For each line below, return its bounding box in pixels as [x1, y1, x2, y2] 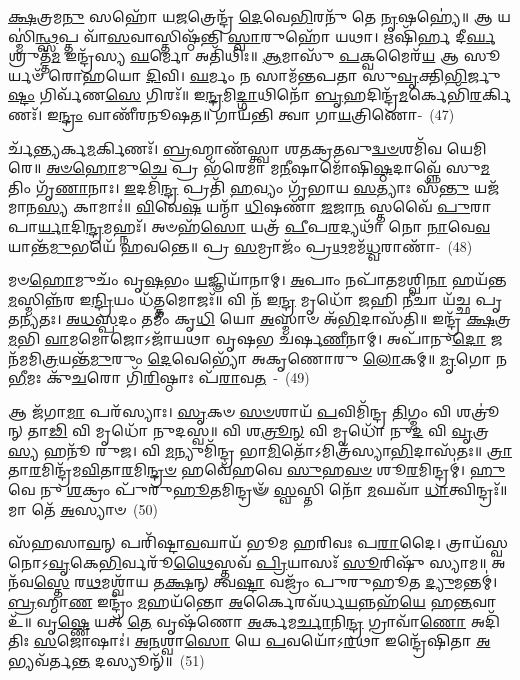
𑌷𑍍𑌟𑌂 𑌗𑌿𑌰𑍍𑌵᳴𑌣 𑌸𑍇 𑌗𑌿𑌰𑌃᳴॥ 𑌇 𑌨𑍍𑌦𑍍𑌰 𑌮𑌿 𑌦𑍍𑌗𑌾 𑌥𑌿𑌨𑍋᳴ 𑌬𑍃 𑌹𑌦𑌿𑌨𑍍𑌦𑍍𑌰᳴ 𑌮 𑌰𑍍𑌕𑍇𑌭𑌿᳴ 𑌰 [8, 84, 482, 105]
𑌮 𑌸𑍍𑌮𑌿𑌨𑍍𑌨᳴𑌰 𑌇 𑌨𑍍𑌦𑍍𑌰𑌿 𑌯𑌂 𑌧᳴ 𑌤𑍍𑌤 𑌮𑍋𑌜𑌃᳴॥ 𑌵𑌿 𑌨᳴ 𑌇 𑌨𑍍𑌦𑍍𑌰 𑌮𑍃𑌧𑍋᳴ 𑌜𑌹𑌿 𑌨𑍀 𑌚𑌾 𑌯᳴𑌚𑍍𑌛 [8, 288, 471, 309]
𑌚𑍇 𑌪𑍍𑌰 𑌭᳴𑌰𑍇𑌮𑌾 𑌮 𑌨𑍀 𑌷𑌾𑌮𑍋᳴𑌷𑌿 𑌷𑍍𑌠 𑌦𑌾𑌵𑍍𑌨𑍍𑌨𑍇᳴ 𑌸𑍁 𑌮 [139, 157, 490, 178]
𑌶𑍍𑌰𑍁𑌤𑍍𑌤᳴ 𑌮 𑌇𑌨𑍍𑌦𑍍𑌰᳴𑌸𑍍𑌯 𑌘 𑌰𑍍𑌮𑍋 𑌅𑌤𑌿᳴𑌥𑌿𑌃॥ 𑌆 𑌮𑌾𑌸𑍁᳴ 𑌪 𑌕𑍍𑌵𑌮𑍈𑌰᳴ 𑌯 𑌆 [8, 45, 459, 66]
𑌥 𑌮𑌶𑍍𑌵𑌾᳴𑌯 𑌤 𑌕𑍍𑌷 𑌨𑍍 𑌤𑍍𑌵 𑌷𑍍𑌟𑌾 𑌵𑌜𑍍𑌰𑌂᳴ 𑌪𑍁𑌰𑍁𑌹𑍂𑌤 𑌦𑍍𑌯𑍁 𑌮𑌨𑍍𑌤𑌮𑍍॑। [86, 571, 498, 592]
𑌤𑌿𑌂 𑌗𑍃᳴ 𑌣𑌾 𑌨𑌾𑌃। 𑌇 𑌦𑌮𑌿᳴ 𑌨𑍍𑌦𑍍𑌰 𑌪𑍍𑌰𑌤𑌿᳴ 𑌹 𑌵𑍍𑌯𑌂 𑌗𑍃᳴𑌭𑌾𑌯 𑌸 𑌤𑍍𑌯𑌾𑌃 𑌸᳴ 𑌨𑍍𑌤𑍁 [8, 176, 470, 197]
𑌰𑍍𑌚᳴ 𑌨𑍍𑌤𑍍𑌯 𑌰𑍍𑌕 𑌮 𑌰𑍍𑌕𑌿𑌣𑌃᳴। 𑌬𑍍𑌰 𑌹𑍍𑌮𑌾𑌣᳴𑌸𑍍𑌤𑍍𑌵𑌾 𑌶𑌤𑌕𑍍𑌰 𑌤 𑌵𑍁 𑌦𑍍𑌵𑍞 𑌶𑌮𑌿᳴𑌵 [8, 137, 443, 158]
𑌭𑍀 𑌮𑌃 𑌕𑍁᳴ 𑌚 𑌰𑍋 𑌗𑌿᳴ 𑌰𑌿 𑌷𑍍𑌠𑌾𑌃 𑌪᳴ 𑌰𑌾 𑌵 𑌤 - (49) [8, 367, 310, 388]
